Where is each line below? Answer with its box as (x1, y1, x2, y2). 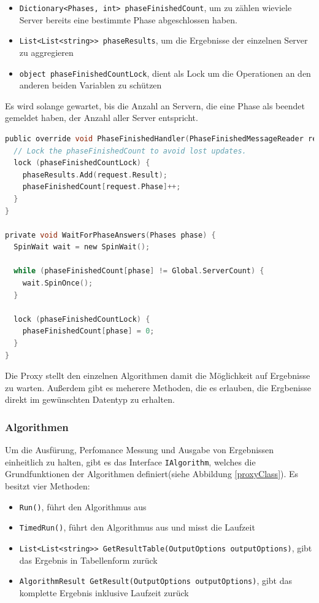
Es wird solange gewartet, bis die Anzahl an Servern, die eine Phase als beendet (5, 99, 305, 112)
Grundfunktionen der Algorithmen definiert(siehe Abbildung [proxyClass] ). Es (5, 467, 299, 480)
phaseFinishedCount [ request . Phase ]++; (22, 182, 181, 192)
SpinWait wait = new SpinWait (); (13, 243, 150, 252)
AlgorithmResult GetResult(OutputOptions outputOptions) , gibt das (19, 574, 293, 587)
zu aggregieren (19, 45, 74, 58)
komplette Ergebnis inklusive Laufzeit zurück (19, 586, 189, 599)
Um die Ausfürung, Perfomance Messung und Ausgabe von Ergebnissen (5, 443, 274, 456)
